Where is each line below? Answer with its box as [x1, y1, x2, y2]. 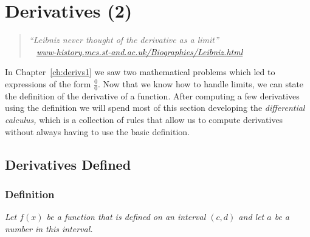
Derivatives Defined [5, 155, 131, 173]
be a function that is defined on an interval [46, 210, 206, 223]
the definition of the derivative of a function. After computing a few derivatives [5, 89, 300, 102]
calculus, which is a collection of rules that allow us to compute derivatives [5, 113, 283, 125]
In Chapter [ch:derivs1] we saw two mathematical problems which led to [5, 65, 275, 78]
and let [238, 210, 264, 223]
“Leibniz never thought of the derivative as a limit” [29, 33, 219, 46]
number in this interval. [5, 222, 93, 235]
